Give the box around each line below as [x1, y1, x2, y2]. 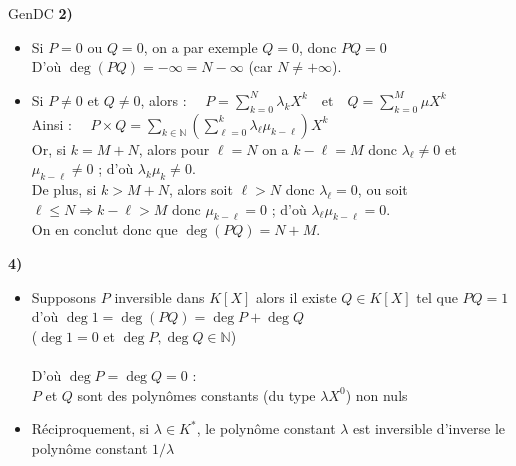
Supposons [31, 286, 97, 307]
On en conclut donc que [31, 219, 178, 240]
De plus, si [31, 178, 97, 199]
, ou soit [357, 178, 408, 199]
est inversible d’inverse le [353, 418, 506, 439]
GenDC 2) [8, 3, 73, 23]
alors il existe [255, 286, 337, 307]
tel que [416, 286, 458, 307]
